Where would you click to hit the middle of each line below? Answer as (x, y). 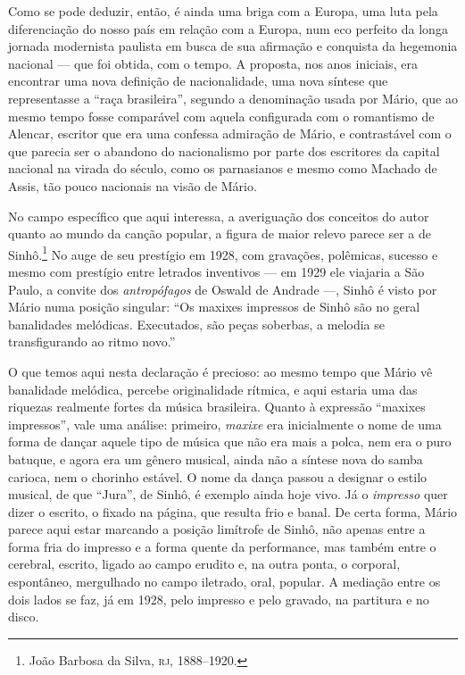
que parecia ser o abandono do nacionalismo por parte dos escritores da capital (224, 150)
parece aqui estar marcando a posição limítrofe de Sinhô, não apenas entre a (217, 529)
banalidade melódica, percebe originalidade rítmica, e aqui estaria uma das (213, 389)
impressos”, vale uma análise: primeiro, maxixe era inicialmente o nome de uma (225, 424)
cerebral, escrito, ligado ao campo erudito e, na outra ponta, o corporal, (204, 564)
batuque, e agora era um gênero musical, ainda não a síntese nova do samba (216, 458)
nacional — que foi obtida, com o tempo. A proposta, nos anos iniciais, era (213, 63)
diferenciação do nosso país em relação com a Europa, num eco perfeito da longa (228, 28)
